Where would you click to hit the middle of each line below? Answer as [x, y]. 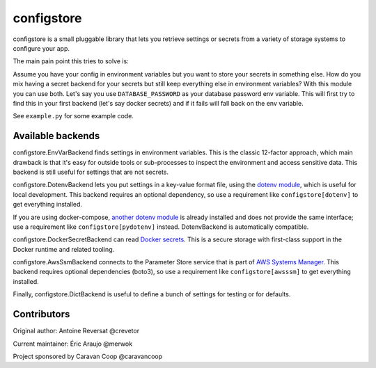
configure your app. [41, 48]
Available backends [56, 136]
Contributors [41, 314]
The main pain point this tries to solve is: [71, 61]
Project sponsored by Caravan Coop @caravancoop [88, 356]
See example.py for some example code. [73, 116]
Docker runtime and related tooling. [64, 249]
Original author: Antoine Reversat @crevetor [76, 331]
